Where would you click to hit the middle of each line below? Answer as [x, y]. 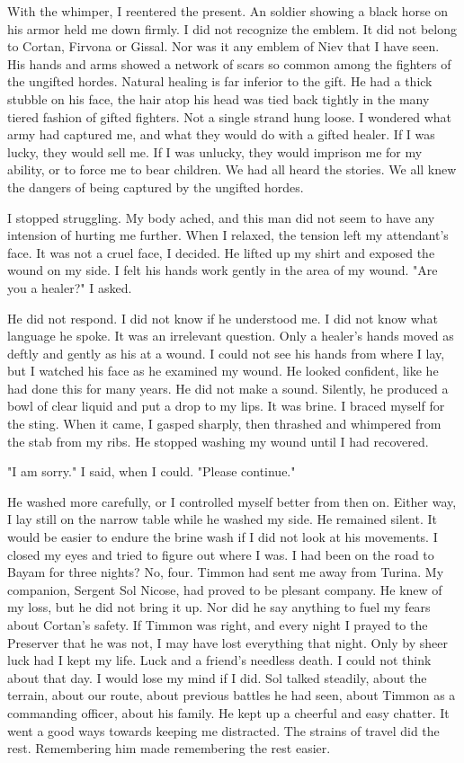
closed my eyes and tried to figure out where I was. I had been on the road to [221, 554]
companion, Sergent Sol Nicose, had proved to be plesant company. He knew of [225, 589]
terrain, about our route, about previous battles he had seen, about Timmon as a [232, 695]
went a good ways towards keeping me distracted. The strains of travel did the [223, 730]
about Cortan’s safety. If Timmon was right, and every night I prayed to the [218, 625]
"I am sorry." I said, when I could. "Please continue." [152, 471]
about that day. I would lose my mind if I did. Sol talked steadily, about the [217, 677]
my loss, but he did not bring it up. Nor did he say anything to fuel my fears [219, 607]
